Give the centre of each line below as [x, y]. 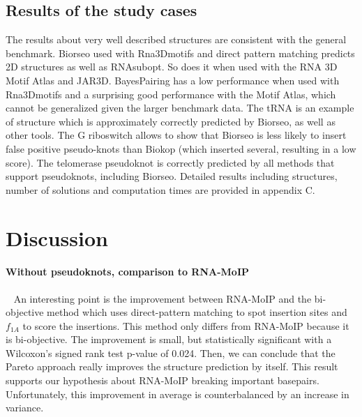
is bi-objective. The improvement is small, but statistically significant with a [169, 339]
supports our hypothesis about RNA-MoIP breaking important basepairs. [163, 380]
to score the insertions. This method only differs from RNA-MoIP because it [186, 325]
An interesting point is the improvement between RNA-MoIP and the [163, 298]
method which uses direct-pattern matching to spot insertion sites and [197, 312]
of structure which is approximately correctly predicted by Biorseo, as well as [171, 121]
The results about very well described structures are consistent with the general [176, 39]
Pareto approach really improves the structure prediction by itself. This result [172, 366]
